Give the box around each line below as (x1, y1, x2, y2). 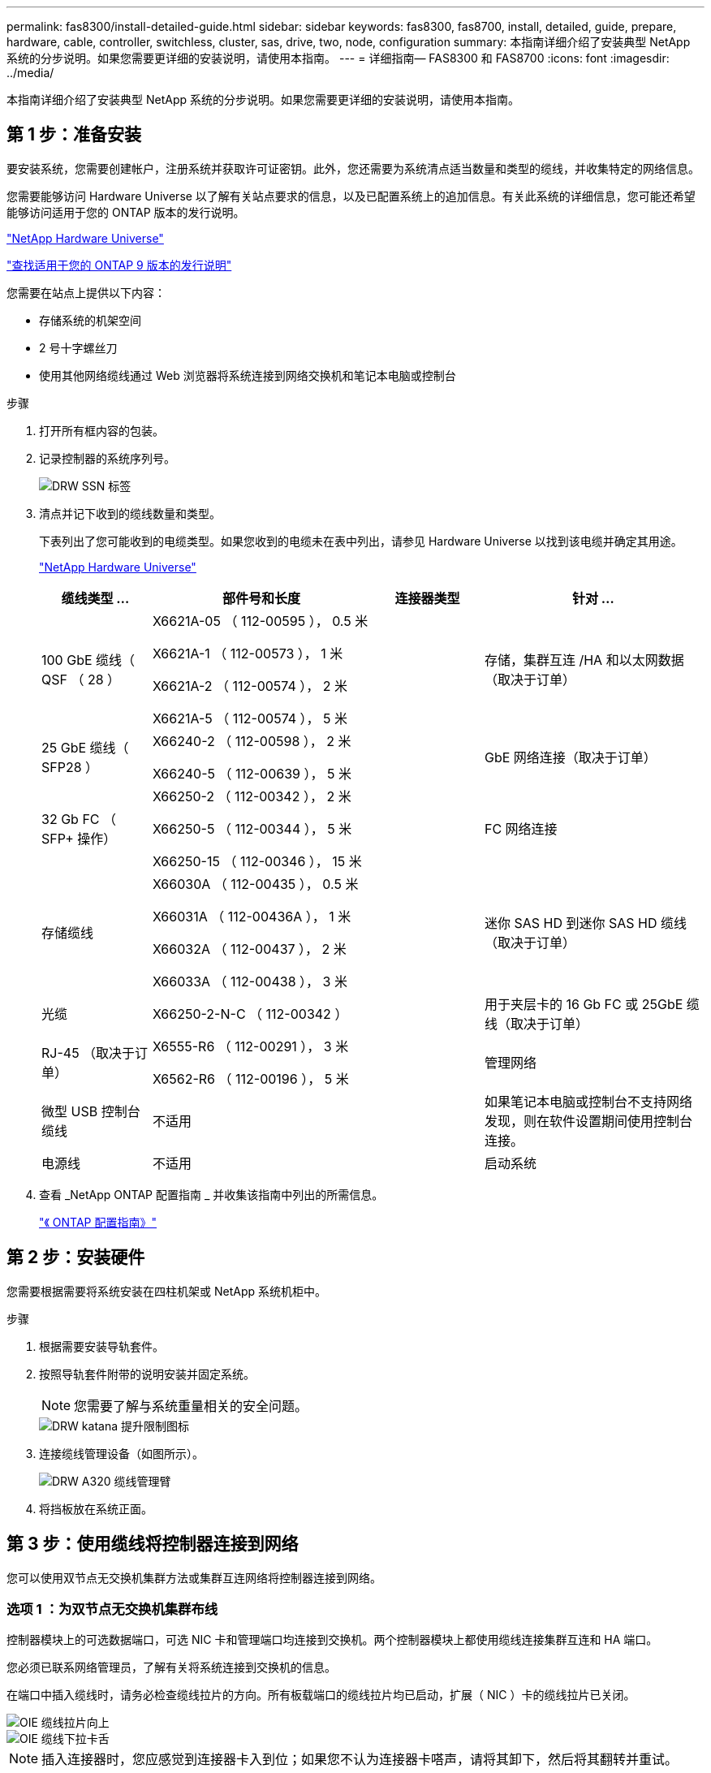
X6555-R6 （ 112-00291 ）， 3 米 (152, 1037, 349, 1055)
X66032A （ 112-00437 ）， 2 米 (152, 940, 347, 957)
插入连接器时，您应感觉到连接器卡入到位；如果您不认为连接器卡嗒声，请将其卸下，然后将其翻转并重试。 (41, 1751, 679, 1768)
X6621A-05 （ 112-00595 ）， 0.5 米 (152, 612, 368, 629)
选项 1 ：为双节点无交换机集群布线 (6, 1600, 218, 1617)
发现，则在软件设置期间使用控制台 (484, 1112, 692, 1129)
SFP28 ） (41, 758, 99, 775)
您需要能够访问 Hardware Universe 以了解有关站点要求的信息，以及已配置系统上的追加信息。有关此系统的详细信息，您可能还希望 (6, 188, 696, 203)
